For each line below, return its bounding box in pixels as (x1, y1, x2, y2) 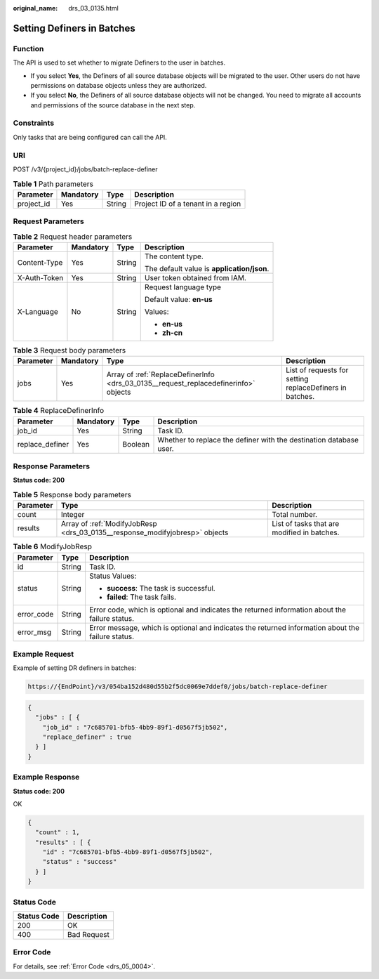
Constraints (13, 118, 55, 128)
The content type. (144, 251, 204, 261)
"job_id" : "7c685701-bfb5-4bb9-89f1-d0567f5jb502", (42, 723, 228, 731)
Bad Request (67, 929, 110, 939)
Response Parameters (13, 461, 91, 471)
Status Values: (88, 571, 137, 581)
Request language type (144, 282, 221, 291)
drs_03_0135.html (68, 4, 119, 12)
